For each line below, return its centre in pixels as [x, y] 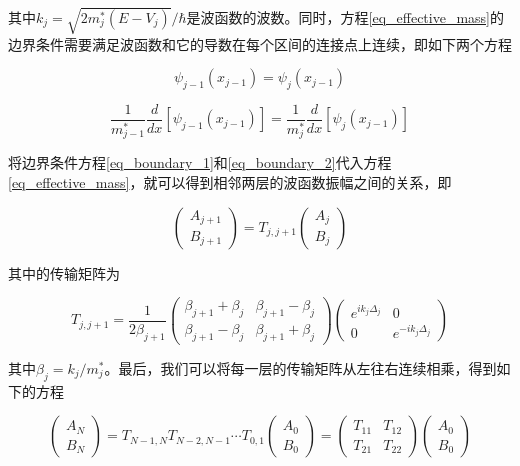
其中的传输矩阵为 [64, 272]
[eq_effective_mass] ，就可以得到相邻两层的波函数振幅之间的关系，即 [230, 181]
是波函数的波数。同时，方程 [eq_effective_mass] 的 [345, 16]
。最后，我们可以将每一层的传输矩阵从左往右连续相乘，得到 [300, 367]
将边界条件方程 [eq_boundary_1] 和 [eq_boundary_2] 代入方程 [200, 162]
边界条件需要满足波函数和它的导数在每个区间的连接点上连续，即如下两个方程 [260, 43]
